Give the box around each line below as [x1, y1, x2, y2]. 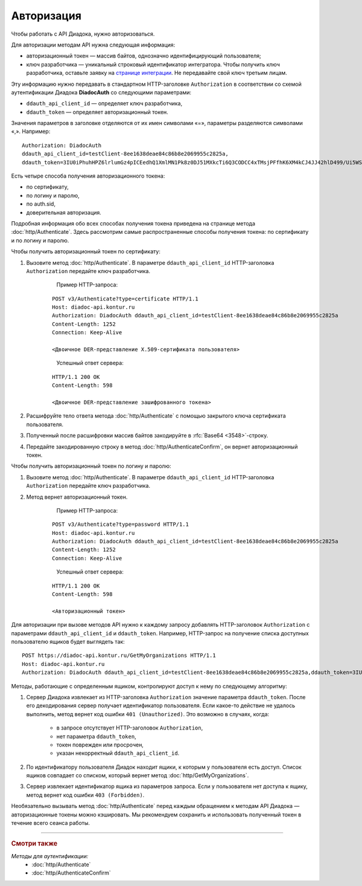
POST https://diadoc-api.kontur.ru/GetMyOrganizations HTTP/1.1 [22, 652, 217, 659]
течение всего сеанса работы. [11, 820, 91, 827]
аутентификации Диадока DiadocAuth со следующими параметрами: [11, 88, 192, 96]
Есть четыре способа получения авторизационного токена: [11, 172, 165, 179]
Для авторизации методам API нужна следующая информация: [11, 41, 176, 48]
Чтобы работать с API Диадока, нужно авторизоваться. [11, 30, 155, 37]
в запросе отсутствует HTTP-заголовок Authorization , [56, 724, 203, 731]
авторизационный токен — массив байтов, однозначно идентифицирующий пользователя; [26, 52, 262, 60]
